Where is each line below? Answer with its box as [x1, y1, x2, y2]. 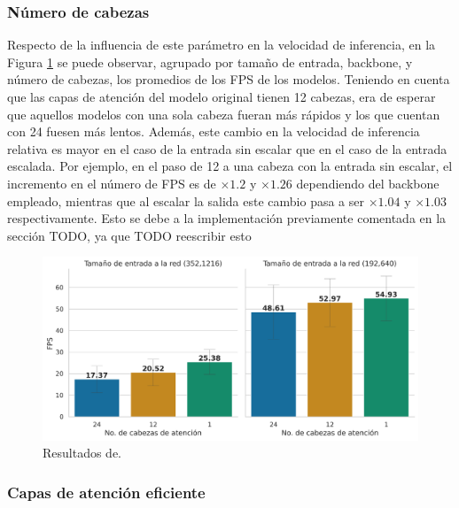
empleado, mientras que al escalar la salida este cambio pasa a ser [7, 191, 365, 210]
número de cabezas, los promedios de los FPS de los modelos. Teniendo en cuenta [7, 70, 450, 89]
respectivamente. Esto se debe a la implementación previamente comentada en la [7, 209, 447, 227]
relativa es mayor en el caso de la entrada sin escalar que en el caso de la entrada [7, 139, 447, 158]
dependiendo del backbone [296, 173, 440, 192]
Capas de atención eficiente [7, 481, 206, 503]
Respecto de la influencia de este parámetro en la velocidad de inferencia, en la [7, 35, 436, 54]
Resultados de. [43, 443, 122, 462]
